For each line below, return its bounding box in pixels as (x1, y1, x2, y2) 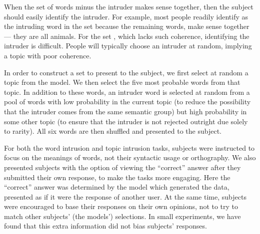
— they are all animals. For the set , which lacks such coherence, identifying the (4, 30, 249, 41)
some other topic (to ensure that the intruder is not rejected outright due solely (4, 116, 248, 126)
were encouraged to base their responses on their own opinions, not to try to (4, 201, 238, 212)
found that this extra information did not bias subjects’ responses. (4, 221, 207, 231)
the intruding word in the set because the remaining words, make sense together (4, 21, 249, 31)
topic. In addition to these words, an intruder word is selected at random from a (4, 86, 250, 97)
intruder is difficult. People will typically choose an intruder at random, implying (4, 40, 252, 51)
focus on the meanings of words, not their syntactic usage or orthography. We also (4, 152, 256, 163)
